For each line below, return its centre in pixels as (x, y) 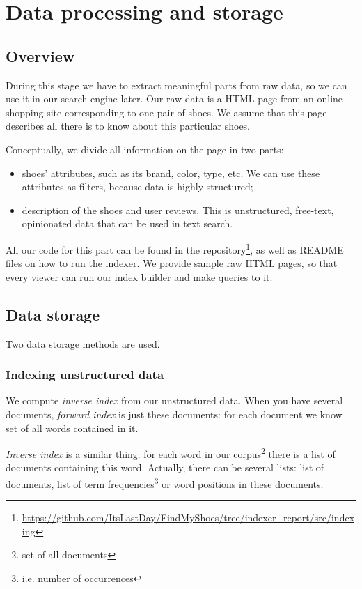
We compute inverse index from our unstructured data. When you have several (174, 400)
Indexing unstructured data (85, 375)
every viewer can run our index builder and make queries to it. (139, 276)
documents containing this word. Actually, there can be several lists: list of (165, 467)
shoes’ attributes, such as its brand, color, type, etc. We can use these (171, 173)
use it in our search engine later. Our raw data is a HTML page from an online (174, 99)
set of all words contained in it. (72, 428)
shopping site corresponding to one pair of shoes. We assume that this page (166, 112)
